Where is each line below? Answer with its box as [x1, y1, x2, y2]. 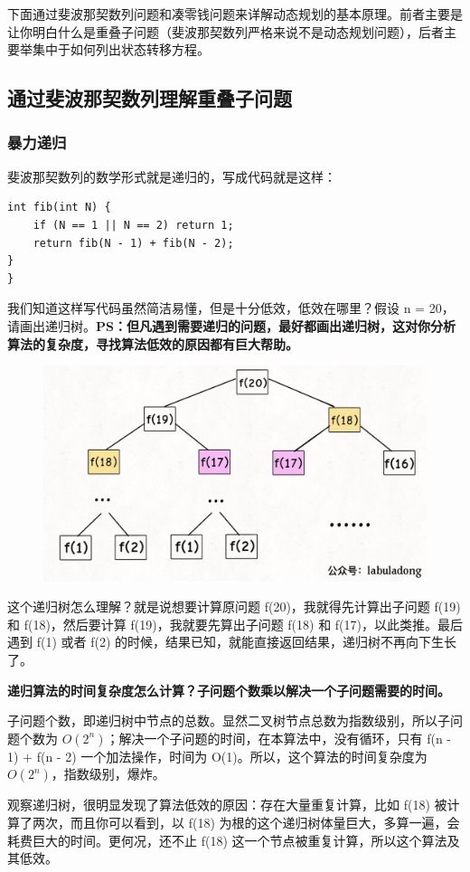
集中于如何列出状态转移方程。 [32, 40, 210, 59]
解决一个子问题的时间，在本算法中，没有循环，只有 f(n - [118, 728, 451, 747]
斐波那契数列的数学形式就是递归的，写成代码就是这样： [7, 166, 336, 185]
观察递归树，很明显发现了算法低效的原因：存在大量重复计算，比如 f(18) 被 [7, 795, 447, 814]
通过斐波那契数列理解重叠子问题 [7, 84, 292, 112]
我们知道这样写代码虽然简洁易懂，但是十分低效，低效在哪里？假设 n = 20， [7, 299, 455, 318]
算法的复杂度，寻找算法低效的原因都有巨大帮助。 [7, 334, 298, 353]
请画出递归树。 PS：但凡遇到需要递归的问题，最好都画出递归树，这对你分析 [7, 316, 456, 335]
